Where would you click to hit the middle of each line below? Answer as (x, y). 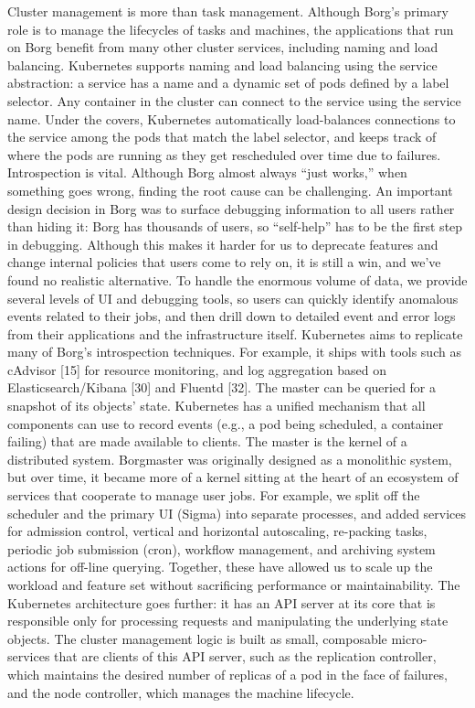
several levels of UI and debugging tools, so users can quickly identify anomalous (233, 298)
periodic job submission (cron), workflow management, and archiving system (222, 548)
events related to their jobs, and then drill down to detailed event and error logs (232, 316)
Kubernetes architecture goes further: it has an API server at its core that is (222, 602)
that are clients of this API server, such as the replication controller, (245, 656)
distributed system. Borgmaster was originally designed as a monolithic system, (230, 459)
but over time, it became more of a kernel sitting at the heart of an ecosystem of (233, 477)
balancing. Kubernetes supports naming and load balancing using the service (222, 64)
